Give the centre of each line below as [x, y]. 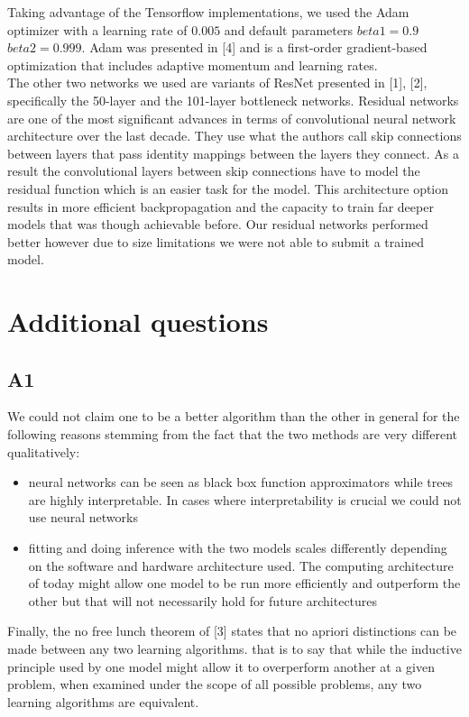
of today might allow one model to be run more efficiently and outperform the [244, 583]
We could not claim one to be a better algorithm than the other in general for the [234, 416]
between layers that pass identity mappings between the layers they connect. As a [233, 153]
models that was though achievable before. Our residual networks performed [218, 224]
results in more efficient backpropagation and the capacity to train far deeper [221, 206]
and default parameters [288, 29]
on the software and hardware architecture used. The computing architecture [241, 565]
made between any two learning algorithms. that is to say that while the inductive [234, 649]
